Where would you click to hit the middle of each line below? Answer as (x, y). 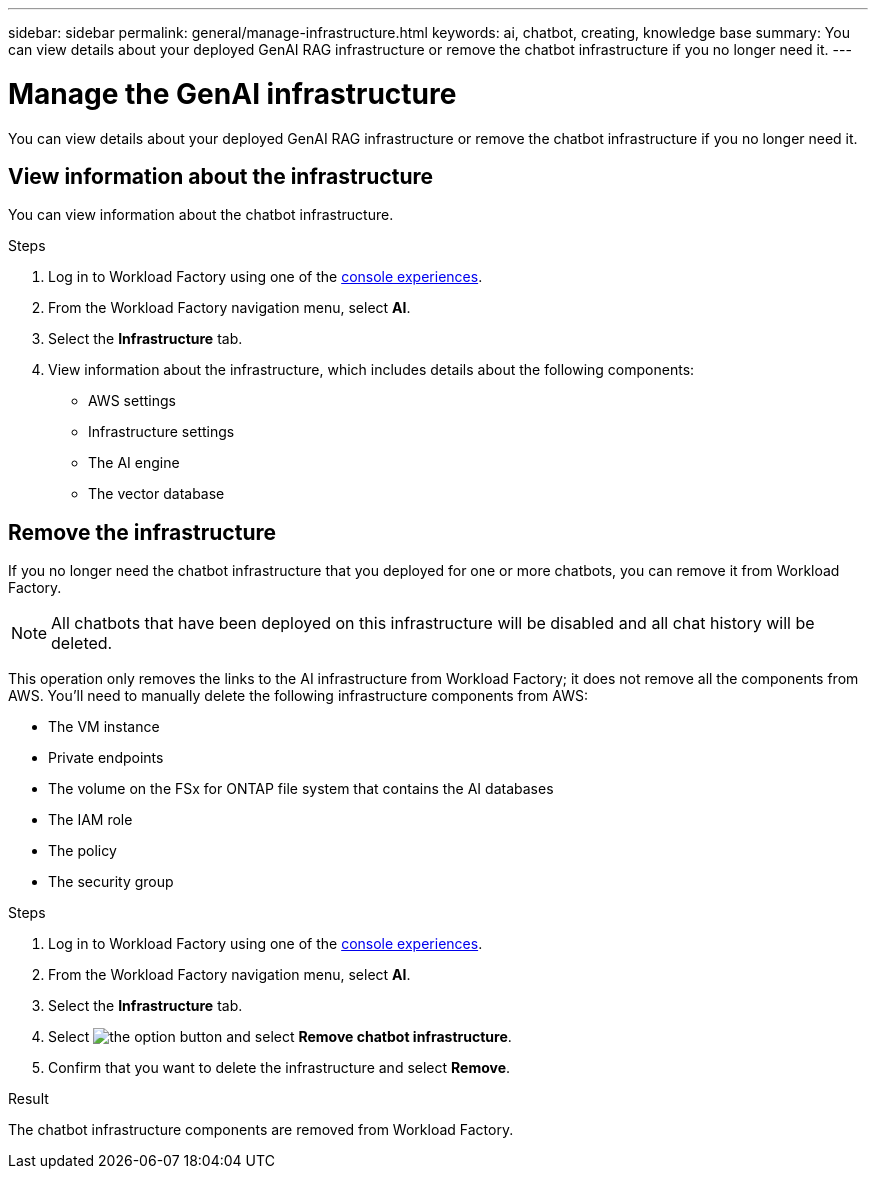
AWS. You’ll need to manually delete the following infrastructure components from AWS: (298, 696)
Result (28, 1099)
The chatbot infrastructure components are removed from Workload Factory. (261, 1130)
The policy (82, 851)
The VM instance (104, 727)
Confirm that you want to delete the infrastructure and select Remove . (279, 1068)
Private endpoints (106, 758)
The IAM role (90, 820)
